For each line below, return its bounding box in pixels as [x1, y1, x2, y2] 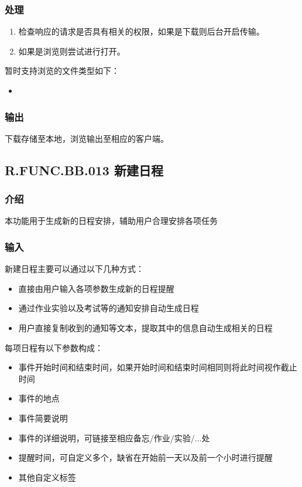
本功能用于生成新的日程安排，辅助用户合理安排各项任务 [5, 214, 218, 227]
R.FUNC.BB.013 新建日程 [5, 161, 163, 179]
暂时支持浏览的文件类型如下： [5, 64, 119, 77]
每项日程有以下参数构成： [5, 341, 103, 353]
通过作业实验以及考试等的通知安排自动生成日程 [18, 302, 199, 314]
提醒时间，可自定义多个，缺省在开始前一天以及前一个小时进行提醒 [18, 451, 273, 464]
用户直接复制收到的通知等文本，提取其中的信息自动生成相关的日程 [18, 322, 273, 333]
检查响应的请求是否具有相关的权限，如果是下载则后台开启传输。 [18, 25, 265, 38]
